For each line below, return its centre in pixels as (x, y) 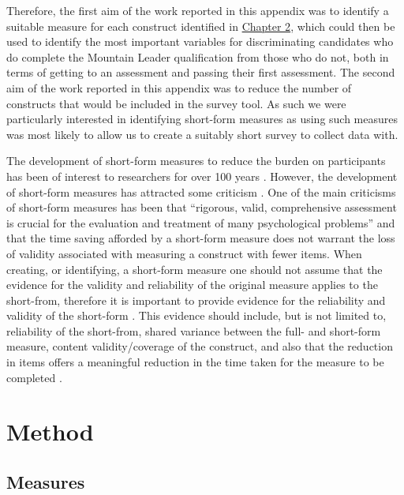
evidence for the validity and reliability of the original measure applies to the (192, 285)
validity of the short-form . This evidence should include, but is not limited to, (196, 315)
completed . (34, 377)
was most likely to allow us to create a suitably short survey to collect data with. (202, 134)
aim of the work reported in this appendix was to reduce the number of (179, 87)
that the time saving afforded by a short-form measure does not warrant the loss (201, 238)
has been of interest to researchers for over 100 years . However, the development (202, 176)
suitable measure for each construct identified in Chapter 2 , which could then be (201, 26)
